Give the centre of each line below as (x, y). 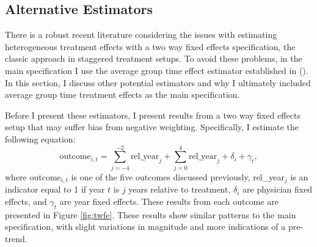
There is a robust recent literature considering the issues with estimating (141, 35)
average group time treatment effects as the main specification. (122, 94)
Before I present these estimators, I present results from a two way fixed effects (153, 115)
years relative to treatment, (180, 189)
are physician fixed (278, 189)
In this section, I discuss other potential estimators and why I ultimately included (158, 82)
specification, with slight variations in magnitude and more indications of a (145, 227)
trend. (16, 238)
